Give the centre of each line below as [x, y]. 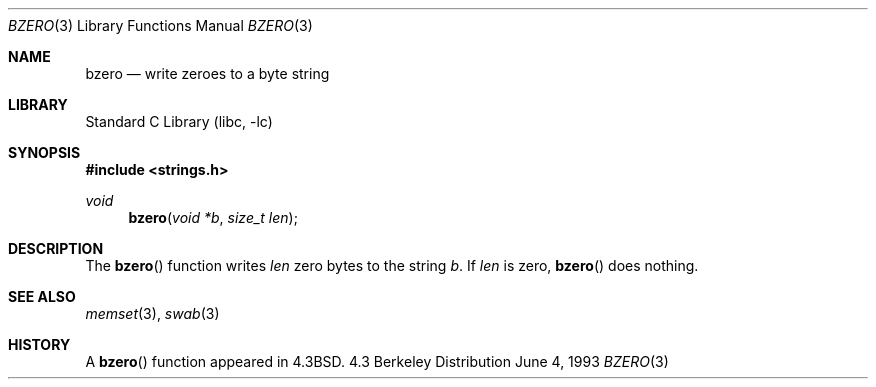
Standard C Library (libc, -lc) [179, 121]
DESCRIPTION [56, 248]
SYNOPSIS [44, 152]
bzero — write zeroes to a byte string [207, 73]
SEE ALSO [42, 296]
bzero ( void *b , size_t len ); [213, 217]
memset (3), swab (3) [152, 313]
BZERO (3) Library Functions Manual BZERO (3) [160, 25]
